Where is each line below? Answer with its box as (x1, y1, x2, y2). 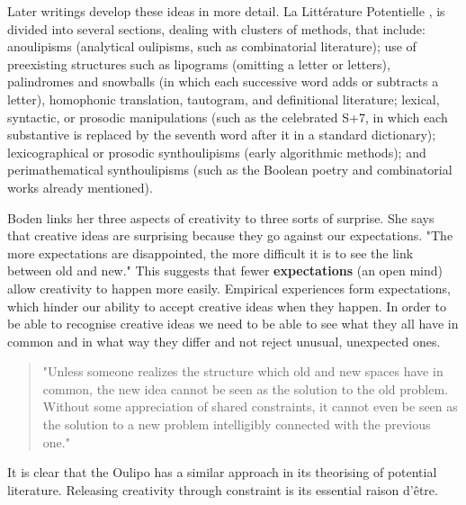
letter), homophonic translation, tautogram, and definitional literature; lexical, (7, 89, 440, 108)
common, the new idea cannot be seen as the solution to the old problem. (42, 379, 448, 398)
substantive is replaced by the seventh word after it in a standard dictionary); (7, 125, 436, 144)
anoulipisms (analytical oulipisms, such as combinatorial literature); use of (7, 37, 417, 56)
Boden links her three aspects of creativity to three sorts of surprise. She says (7, 208, 435, 227)
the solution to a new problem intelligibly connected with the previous (42, 415, 431, 434)
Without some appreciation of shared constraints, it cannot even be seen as (42, 397, 458, 416)
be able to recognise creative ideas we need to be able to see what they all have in (7, 314, 459, 333)
